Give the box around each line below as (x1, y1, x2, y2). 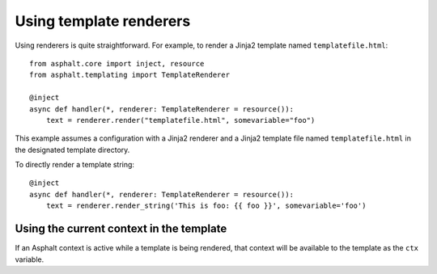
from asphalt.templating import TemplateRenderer (29, 70, 231, 80)
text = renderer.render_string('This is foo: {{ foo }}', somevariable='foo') (45, 201, 367, 210)
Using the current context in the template (15, 222, 227, 236)
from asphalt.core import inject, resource (29, 59, 205, 68)
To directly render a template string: (15, 160, 135, 170)
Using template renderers (15, 12, 191, 30)
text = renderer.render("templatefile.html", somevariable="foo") (45, 116, 316, 124)
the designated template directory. (15, 145, 130, 154)
